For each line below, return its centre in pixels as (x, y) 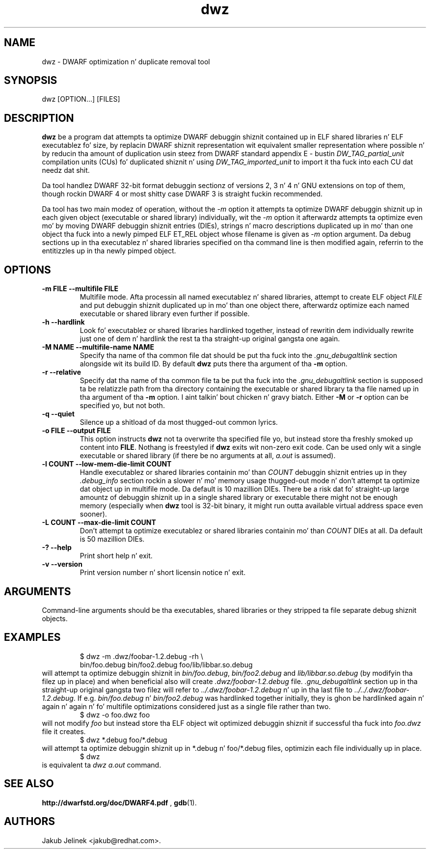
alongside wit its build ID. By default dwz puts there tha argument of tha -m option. (214, 364)
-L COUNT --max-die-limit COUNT (99, 523)
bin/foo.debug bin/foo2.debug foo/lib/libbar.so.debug (166, 664)
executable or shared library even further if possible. (165, 314)
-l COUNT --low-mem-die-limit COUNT (107, 464)
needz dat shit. (66, 170)
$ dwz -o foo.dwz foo (115, 715)
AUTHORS (30, 822)
